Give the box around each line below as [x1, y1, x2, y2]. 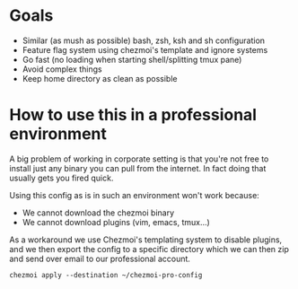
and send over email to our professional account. [9, 253, 191, 264]
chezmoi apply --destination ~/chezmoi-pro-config [9, 270, 203, 279]
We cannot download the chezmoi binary [22, 207, 175, 218]
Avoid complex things [22, 64, 102, 74]
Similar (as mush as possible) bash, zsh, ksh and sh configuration [22, 35, 266, 46]
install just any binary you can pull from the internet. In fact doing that [9, 162, 267, 173]
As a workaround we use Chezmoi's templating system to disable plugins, [9, 234, 283, 245]
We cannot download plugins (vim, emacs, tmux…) [22, 216, 211, 227]
